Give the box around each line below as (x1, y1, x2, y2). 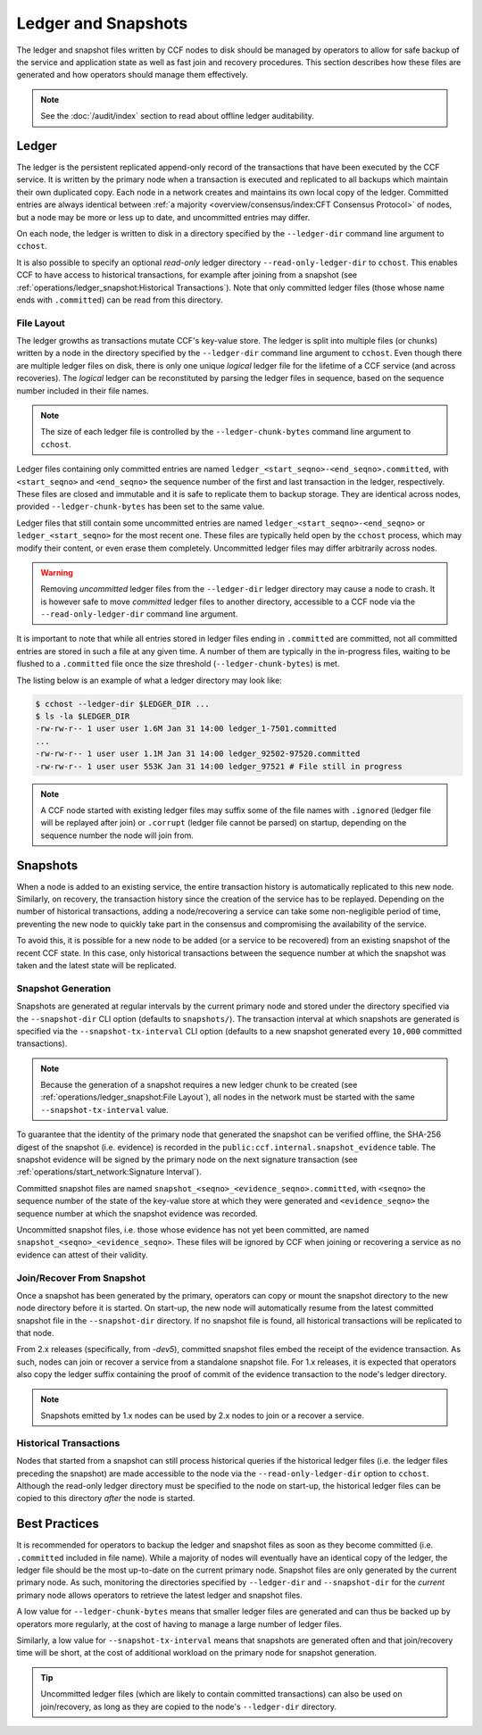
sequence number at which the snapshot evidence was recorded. (16, 1208, 258, 1218)
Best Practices (16, 1516, 100, 1532)
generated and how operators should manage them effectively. (16, 70, 249, 80)
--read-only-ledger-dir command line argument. (40, 609, 238, 619)
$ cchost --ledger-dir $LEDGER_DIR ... (35, 699, 210, 709)
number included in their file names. (16, 385, 149, 396)
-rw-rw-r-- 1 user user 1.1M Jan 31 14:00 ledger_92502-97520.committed (35, 749, 361, 759)
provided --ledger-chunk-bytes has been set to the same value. (16, 501, 265, 512)
